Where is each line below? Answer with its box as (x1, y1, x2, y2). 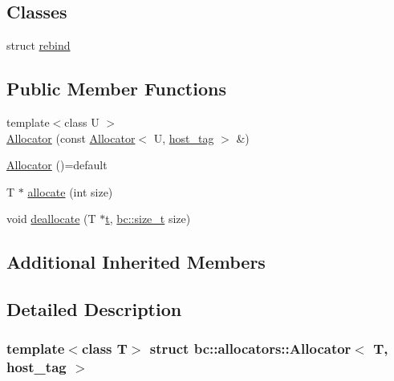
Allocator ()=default (6, 156, 108, 173)
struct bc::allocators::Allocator (149, 338, 351, 359)
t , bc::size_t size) (105, 210, 191, 227)
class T (81, 338, 128, 359)
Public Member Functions (6, 76, 226, 101)
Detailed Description (6, 297, 182, 322)
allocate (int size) (27, 183, 113, 200)
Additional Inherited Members (6, 249, 266, 274)
